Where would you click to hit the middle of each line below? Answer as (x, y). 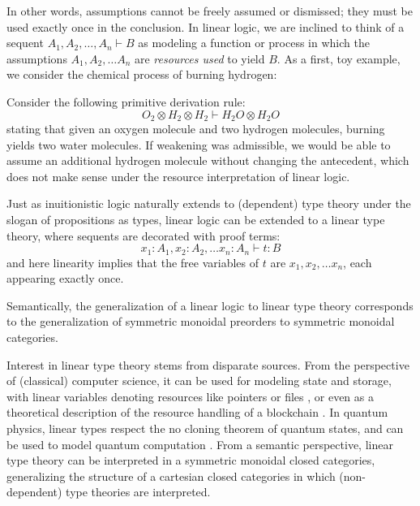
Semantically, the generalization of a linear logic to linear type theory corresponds (210, 305)
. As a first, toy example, (339, 58)
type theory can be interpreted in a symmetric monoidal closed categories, (191, 460)
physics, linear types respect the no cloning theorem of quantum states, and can (205, 428)
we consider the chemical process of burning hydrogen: (142, 74)
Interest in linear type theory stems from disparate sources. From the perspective (208, 364)
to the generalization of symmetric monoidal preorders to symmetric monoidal (201, 321)
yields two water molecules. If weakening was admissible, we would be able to (199, 144)
